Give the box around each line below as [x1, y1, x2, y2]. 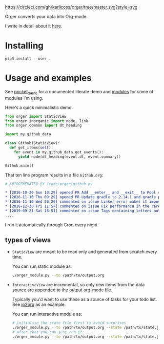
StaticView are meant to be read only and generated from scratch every [12, 249, 157, 255]
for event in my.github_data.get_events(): [14, 150, 104, 154]
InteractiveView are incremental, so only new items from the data [12, 282, 145, 288]
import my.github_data [5, 132, 51, 137]
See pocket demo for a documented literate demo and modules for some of [5, 88, 154, 96]
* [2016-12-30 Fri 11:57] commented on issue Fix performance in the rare [5, 204, 161, 209]
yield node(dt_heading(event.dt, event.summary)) [18, 154, 121, 159]
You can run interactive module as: [12, 311, 82, 317]
